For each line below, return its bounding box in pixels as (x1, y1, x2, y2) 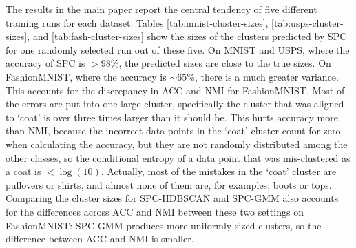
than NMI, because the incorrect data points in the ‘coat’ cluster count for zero (6, 123, 341, 138)
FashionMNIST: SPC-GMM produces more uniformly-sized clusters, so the (6, 218, 322, 232)
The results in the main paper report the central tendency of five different (6, 2, 317, 16)
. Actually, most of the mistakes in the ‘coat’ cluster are (101, 164, 337, 178)
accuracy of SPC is (6, 56, 85, 70)
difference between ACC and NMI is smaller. (6, 231, 194, 246)
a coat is (6, 164, 41, 178)
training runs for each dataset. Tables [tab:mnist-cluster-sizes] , (6, 15, 269, 30)
